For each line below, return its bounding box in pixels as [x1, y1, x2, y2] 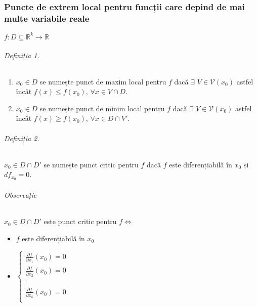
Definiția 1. [4, 50, 39, 60]
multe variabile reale [4, 12, 90, 25]
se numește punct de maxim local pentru [39, 76, 166, 86]
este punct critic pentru [44, 216, 117, 227]
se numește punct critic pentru [44, 159, 139, 169]
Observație [4, 189, 37, 200]
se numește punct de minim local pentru [39, 103, 165, 113]
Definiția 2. [4, 133, 39, 143]
